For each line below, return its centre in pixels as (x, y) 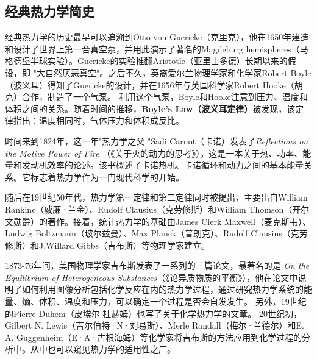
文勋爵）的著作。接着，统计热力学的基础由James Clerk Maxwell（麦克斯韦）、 (158, 221)
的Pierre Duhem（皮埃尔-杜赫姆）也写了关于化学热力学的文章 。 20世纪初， (153, 313)
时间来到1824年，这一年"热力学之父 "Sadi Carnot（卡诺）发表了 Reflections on (157, 140)
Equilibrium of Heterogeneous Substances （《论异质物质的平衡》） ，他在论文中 (151, 277)
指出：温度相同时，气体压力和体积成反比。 (98, 120)
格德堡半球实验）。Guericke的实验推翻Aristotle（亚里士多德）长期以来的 (146, 61)
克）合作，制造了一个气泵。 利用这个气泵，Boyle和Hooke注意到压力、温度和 (156, 97)
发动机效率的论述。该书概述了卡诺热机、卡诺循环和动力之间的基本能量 (162, 165)
